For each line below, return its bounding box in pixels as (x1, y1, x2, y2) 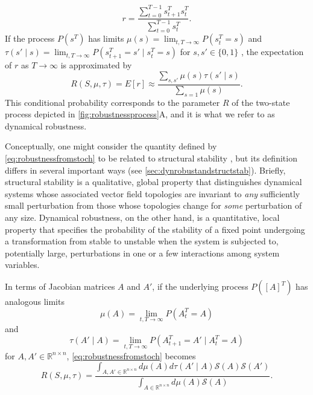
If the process (5, 32, 55, 45)
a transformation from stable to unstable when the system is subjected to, (5, 235, 279, 247)
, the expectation (241, 45, 304, 58)
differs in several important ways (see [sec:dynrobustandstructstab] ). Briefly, (5, 163, 286, 176)
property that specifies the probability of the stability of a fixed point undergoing (5, 223, 305, 235)
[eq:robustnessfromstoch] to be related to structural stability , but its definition (5, 152, 297, 165)
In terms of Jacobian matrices (5, 280, 115, 292)
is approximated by (60, 59, 132, 71)
